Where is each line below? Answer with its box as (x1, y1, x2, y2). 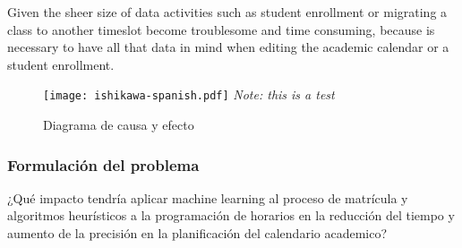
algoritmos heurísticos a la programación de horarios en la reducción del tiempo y (7, 206, 455, 225)
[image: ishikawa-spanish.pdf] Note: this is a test (43, 85, 335, 104)
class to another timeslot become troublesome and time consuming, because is (7, 20, 435, 38)
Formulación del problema (7, 153, 200, 175)
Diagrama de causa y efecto (43, 115, 194, 134)
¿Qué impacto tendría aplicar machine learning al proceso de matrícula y (7, 188, 408, 207)
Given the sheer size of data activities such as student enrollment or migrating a (7, 3, 448, 21)
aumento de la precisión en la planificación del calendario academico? (7, 224, 388, 243)
